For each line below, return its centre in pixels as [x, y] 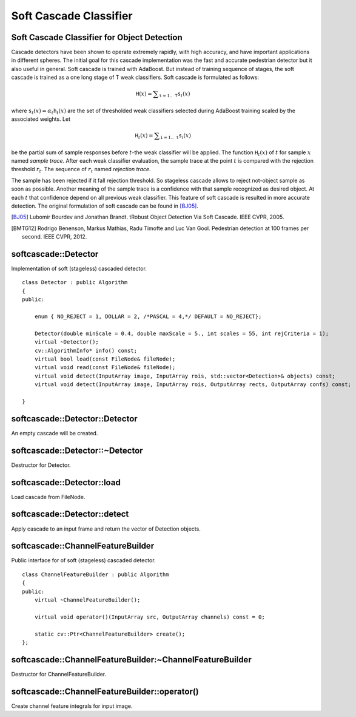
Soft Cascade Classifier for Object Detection [97, 37]
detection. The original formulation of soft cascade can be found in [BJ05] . [105, 206]
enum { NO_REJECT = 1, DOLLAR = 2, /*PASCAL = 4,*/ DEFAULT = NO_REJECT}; [148, 317]
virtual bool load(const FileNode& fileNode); [105, 359]
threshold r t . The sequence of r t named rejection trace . [81, 170]
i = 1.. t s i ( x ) [176, 136]
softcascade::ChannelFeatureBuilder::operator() [105, 691]
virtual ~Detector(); [67, 342]
